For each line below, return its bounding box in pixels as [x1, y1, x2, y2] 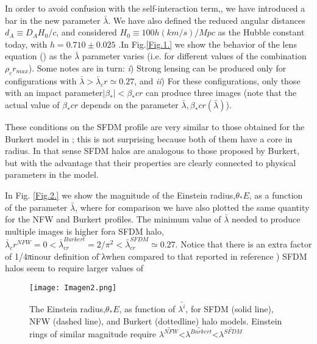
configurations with [5, 74, 77, 87]
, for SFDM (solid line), [185, 302, 274, 315]
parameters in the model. [5, 168, 99, 181]
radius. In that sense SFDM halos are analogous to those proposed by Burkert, [5, 144, 299, 157]
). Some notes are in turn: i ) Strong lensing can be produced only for [28, 61, 287, 74]
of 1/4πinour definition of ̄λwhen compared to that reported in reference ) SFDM [5, 249, 307, 262]
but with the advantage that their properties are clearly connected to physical [5, 156, 296, 169]
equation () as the [5, 49, 72, 62]
